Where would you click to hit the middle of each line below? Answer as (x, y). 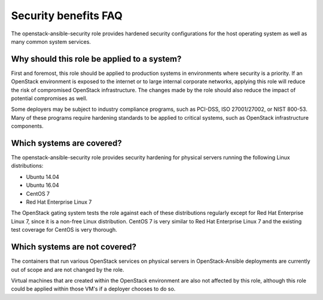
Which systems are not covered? (74, 247)
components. (28, 126)
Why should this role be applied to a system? (96, 59)
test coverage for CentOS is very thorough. (64, 230)
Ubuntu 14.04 (43, 177)
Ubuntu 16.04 (42, 185)
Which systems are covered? (66, 143)
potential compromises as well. (49, 98)
